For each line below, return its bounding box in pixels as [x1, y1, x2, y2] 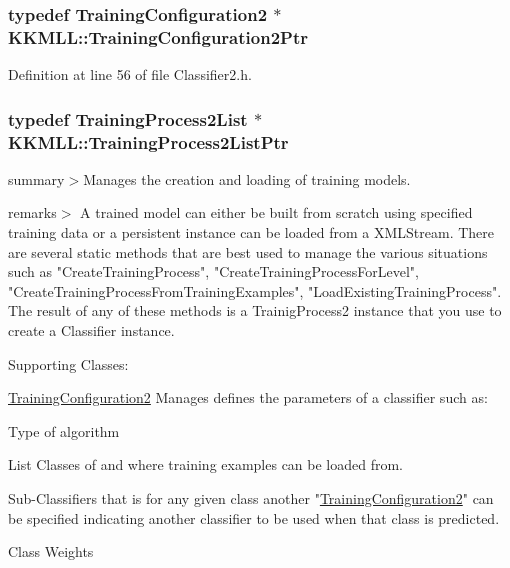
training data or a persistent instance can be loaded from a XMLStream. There [8, 222, 494, 243]
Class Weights [8, 541, 94, 562]
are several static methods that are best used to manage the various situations [8, 241, 488, 262]
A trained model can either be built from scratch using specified [80, 202, 473, 223]
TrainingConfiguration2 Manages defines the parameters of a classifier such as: [8, 387, 488, 408]
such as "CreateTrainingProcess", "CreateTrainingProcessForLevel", [8, 261, 419, 282]
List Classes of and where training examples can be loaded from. [8, 454, 404, 475]
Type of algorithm [8, 420, 120, 441]
